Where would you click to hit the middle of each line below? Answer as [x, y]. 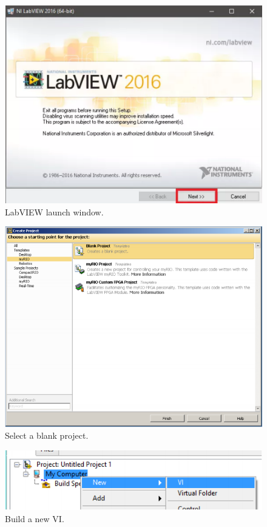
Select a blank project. [47, 435]
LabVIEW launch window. [54, 211]
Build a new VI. [35, 518]
